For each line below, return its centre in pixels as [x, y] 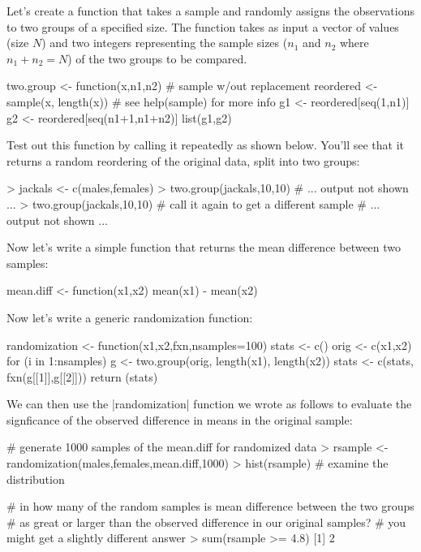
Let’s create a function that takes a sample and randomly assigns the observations [210, 11]
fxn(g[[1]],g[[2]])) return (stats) [82, 376]
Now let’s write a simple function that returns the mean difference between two [204, 247]
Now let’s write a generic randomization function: [130, 317]
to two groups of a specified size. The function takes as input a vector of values [203, 26]
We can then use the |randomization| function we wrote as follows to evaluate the [209, 404]
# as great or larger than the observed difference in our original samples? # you [206, 522]
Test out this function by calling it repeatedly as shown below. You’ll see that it [206, 145]
